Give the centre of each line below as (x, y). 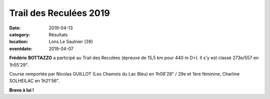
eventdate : (21, 49)
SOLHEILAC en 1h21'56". (34, 81)
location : (19, 42)
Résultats (58, 34)
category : (20, 34)
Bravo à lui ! (22, 90)
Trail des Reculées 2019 (59, 13)
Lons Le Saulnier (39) (71, 42)
